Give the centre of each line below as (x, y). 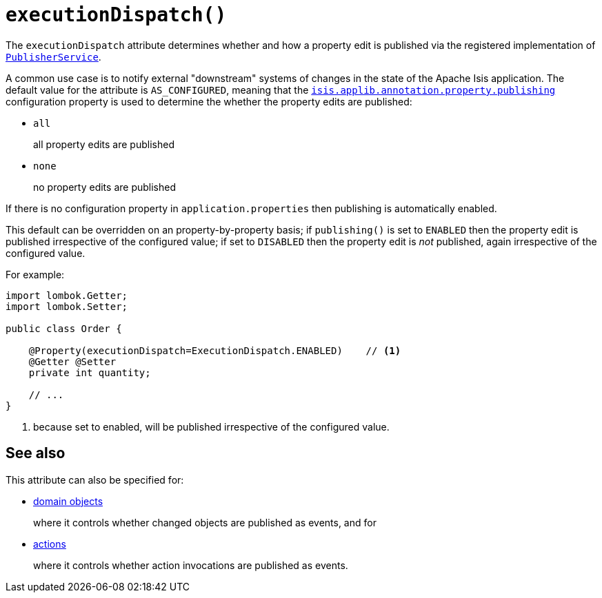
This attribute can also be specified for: (95, 480)
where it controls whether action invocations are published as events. (191, 565)
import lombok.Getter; (67, 295)
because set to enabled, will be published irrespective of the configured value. (211, 426)
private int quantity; (90, 372)
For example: (35, 274)
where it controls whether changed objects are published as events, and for (205, 522)
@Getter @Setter (72, 361)
